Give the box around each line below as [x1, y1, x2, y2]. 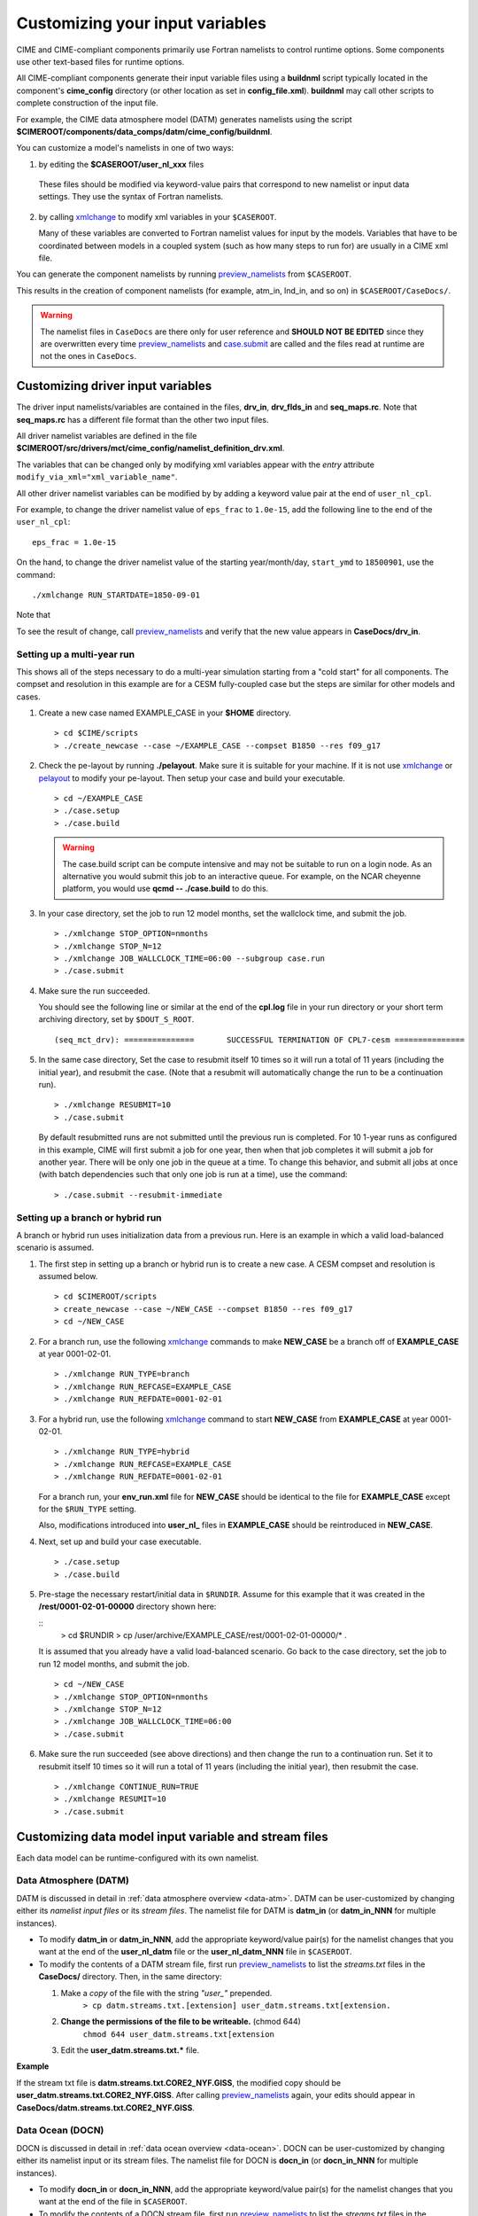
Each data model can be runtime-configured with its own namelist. [16, 1853, 259, 1863]
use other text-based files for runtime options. [16, 56, 185, 66]
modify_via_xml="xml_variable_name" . [16, 472, 178, 482]
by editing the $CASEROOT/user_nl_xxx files [38, 159, 204, 169]
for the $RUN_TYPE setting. [38, 1503, 137, 1514]
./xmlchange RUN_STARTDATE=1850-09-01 [32, 589, 201, 600]
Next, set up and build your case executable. [38, 1536, 202, 1547]
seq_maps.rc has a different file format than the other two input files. [16, 414, 269, 425]
